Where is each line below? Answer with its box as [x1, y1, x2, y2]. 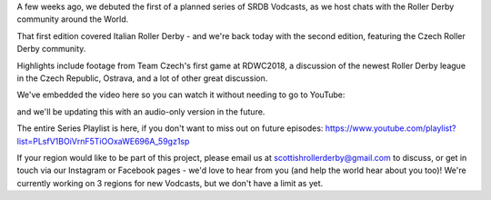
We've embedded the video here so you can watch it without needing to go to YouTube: [16, 89, 346, 100]
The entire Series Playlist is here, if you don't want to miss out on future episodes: [16, 123, 324, 134]
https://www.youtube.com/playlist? [325, 123, 456, 134]
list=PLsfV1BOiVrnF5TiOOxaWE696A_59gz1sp [16, 135, 190, 146]
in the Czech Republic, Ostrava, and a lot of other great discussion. [16, 73, 268, 84]
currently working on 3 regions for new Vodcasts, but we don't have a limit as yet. [16, 177, 324, 188]
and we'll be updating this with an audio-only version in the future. [16, 105, 266, 117]
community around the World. [16, 14, 129, 25]
